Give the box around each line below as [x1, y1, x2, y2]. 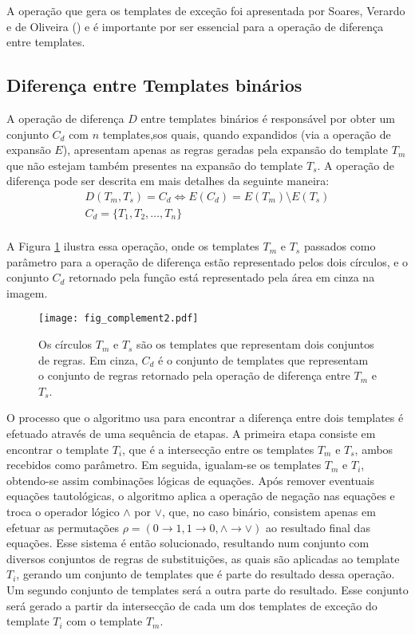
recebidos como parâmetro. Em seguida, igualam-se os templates [6, 456, 322, 473]
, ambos [354, 440, 393, 457]
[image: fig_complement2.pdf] [38, 313, 199, 325]
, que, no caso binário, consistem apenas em [162, 503, 376, 520]
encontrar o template [6, 440, 109, 457]
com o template [66, 613, 143, 629]
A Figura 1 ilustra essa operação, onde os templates [6, 238, 259, 254]
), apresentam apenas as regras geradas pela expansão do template [62, 141, 389, 158]
